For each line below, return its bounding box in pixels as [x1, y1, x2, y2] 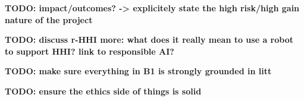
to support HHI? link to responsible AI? [5, 45, 174, 57]
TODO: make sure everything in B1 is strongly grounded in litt [5, 65, 272, 77]
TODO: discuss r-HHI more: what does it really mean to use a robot [5, 33, 293, 46]
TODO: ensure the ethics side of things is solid [5, 84, 202, 97]
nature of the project [5, 13, 93, 26]
